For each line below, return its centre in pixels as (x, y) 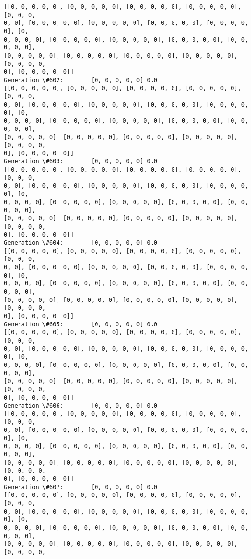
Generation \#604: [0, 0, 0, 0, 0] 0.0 (81, 243)
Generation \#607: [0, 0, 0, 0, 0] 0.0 (81, 487)
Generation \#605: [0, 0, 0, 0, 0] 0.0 (81, 324)
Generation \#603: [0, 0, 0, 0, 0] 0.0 (81, 161)
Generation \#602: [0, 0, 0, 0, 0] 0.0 (81, 80)
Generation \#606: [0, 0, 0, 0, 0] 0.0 (81, 406)
